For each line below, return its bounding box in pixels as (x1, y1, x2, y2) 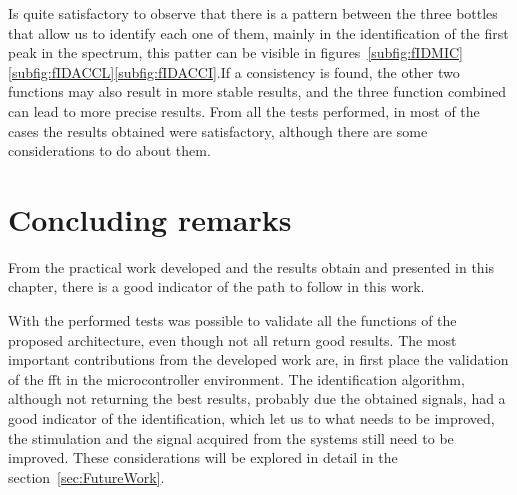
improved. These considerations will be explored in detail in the (8, 447, 398, 468)
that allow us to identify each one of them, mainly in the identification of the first (8, 22, 509, 43)
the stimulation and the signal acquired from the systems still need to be (8, 427, 454, 448)
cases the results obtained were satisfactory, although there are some (8, 120, 428, 141)
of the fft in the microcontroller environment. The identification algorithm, (8, 368, 465, 389)
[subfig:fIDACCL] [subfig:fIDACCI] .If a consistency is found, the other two (8, 61, 460, 82)
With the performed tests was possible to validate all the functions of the (8, 310, 457, 331)
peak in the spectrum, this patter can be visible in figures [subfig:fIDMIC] (8, 42, 463, 63)
